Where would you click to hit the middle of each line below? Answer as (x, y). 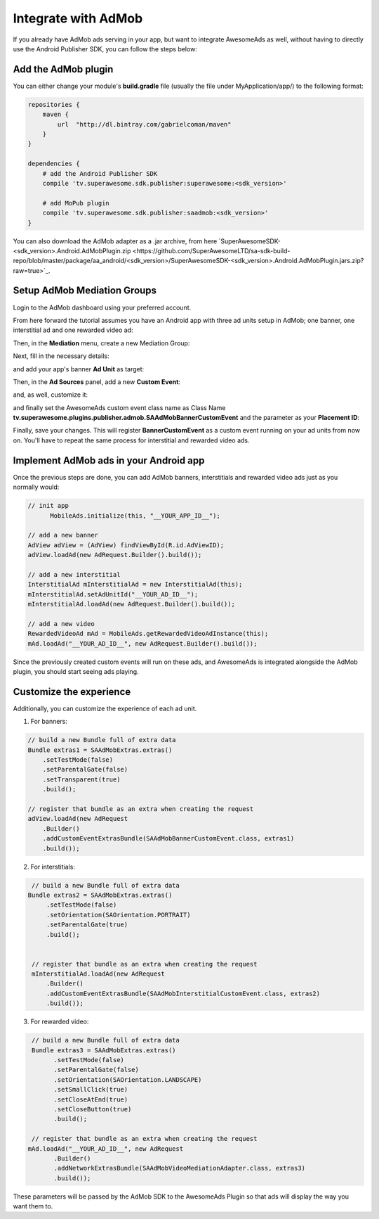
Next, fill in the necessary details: (61, 356)
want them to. (33, 1206)
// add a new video (61, 624)
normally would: (36, 487)
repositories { (54, 104)
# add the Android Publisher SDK (100, 173)
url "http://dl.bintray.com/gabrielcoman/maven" (144, 124)
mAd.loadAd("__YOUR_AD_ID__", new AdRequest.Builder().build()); (142, 643)
